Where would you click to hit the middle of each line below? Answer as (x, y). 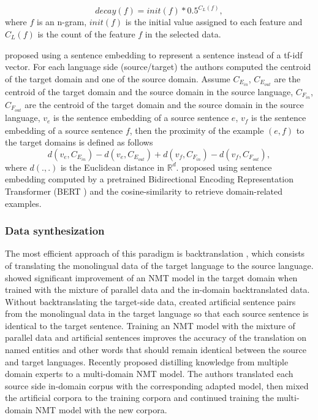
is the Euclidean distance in (112, 167)
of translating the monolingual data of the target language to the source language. (159, 265)
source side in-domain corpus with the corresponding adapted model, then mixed (157, 385)
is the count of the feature (86, 34)
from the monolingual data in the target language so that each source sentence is (157, 313)
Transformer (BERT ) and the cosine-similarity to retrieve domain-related (144, 191)
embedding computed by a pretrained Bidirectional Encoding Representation (150, 179)
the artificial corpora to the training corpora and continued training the (140, 398)
